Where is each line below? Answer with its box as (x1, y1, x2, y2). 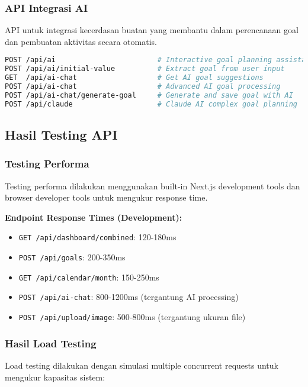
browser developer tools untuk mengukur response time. (5, 191, 208, 204)
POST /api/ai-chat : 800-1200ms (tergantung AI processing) (18, 291, 239, 303)
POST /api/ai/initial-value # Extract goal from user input (5, 64, 285, 73)
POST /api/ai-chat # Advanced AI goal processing (5, 82, 281, 91)
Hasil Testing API (5, 125, 118, 144)
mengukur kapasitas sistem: (5, 370, 105, 383)
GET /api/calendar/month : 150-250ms (18, 270, 159, 283)
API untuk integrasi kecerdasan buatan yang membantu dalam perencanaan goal (5, 24, 299, 36)
